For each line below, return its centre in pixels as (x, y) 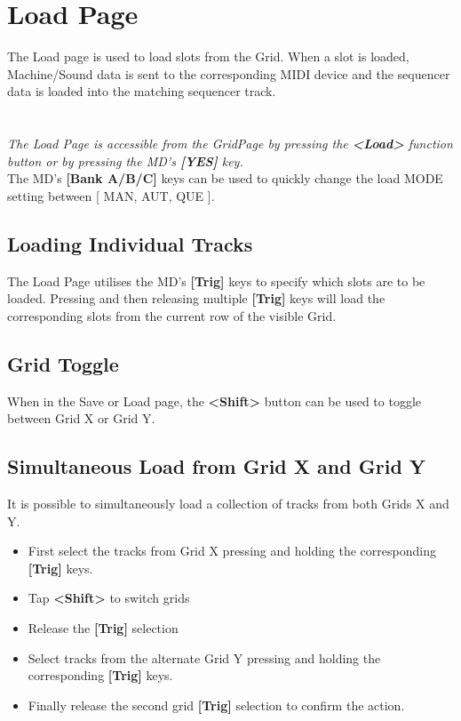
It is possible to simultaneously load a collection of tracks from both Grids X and (228, 504)
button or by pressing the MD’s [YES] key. (125, 160)
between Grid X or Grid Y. (81, 418)
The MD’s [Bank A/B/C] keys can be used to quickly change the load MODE (225, 178)
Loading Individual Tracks (130, 243)
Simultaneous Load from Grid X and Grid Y (217, 466)
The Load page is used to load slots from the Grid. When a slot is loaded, (208, 56)
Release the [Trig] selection (103, 628)
